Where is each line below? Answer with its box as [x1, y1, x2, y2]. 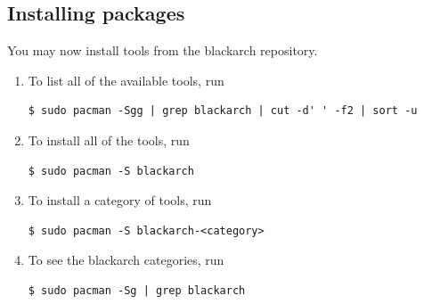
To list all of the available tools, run [28, 70, 224, 89]
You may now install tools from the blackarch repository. [7, 41, 318, 60]
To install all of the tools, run [28, 130, 190, 149]
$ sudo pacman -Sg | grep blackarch [28, 283, 246, 297]
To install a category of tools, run [28, 191, 212, 210]
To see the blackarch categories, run [28, 251, 224, 269]
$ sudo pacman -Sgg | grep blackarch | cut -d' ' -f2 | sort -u [28, 104, 418, 118]
